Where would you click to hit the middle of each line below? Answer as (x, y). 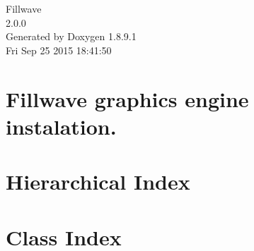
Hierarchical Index (98, 182)
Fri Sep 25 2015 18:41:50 (59, 50)
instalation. (61, 126)
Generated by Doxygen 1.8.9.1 (71, 36)
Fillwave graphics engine (127, 98)
